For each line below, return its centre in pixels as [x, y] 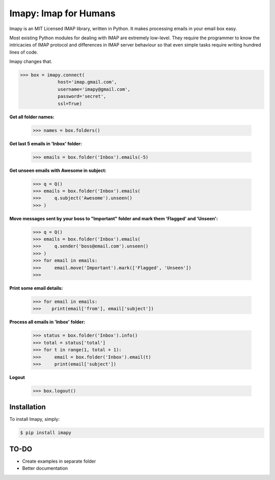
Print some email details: [36, 288]
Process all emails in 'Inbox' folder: [47, 322]
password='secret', [82, 96]
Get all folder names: [32, 117]
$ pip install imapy [46, 433]
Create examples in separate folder [59, 461]
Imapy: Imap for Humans [62, 13]
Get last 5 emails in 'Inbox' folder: [46, 143]
